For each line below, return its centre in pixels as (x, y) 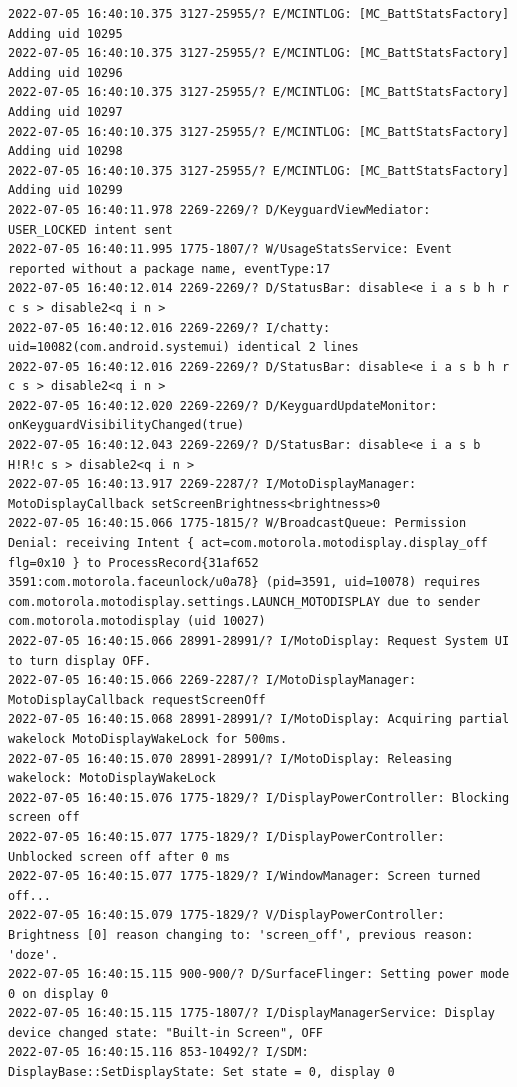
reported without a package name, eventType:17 (169, 268)
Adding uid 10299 (65, 190)
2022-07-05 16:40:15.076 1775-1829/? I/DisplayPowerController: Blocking (259, 797)
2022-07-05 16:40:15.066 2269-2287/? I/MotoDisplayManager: (212, 680)
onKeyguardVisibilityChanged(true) (126, 425)
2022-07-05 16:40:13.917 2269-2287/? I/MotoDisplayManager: (212, 484)
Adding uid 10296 (65, 72)
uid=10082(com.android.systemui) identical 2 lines (183, 347)
